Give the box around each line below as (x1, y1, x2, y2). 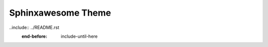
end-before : (21, 33, 47, 39)
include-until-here (61, 33, 98, 39)
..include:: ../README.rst (9, 24, 60, 30)
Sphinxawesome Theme (9, 7, 111, 18)
